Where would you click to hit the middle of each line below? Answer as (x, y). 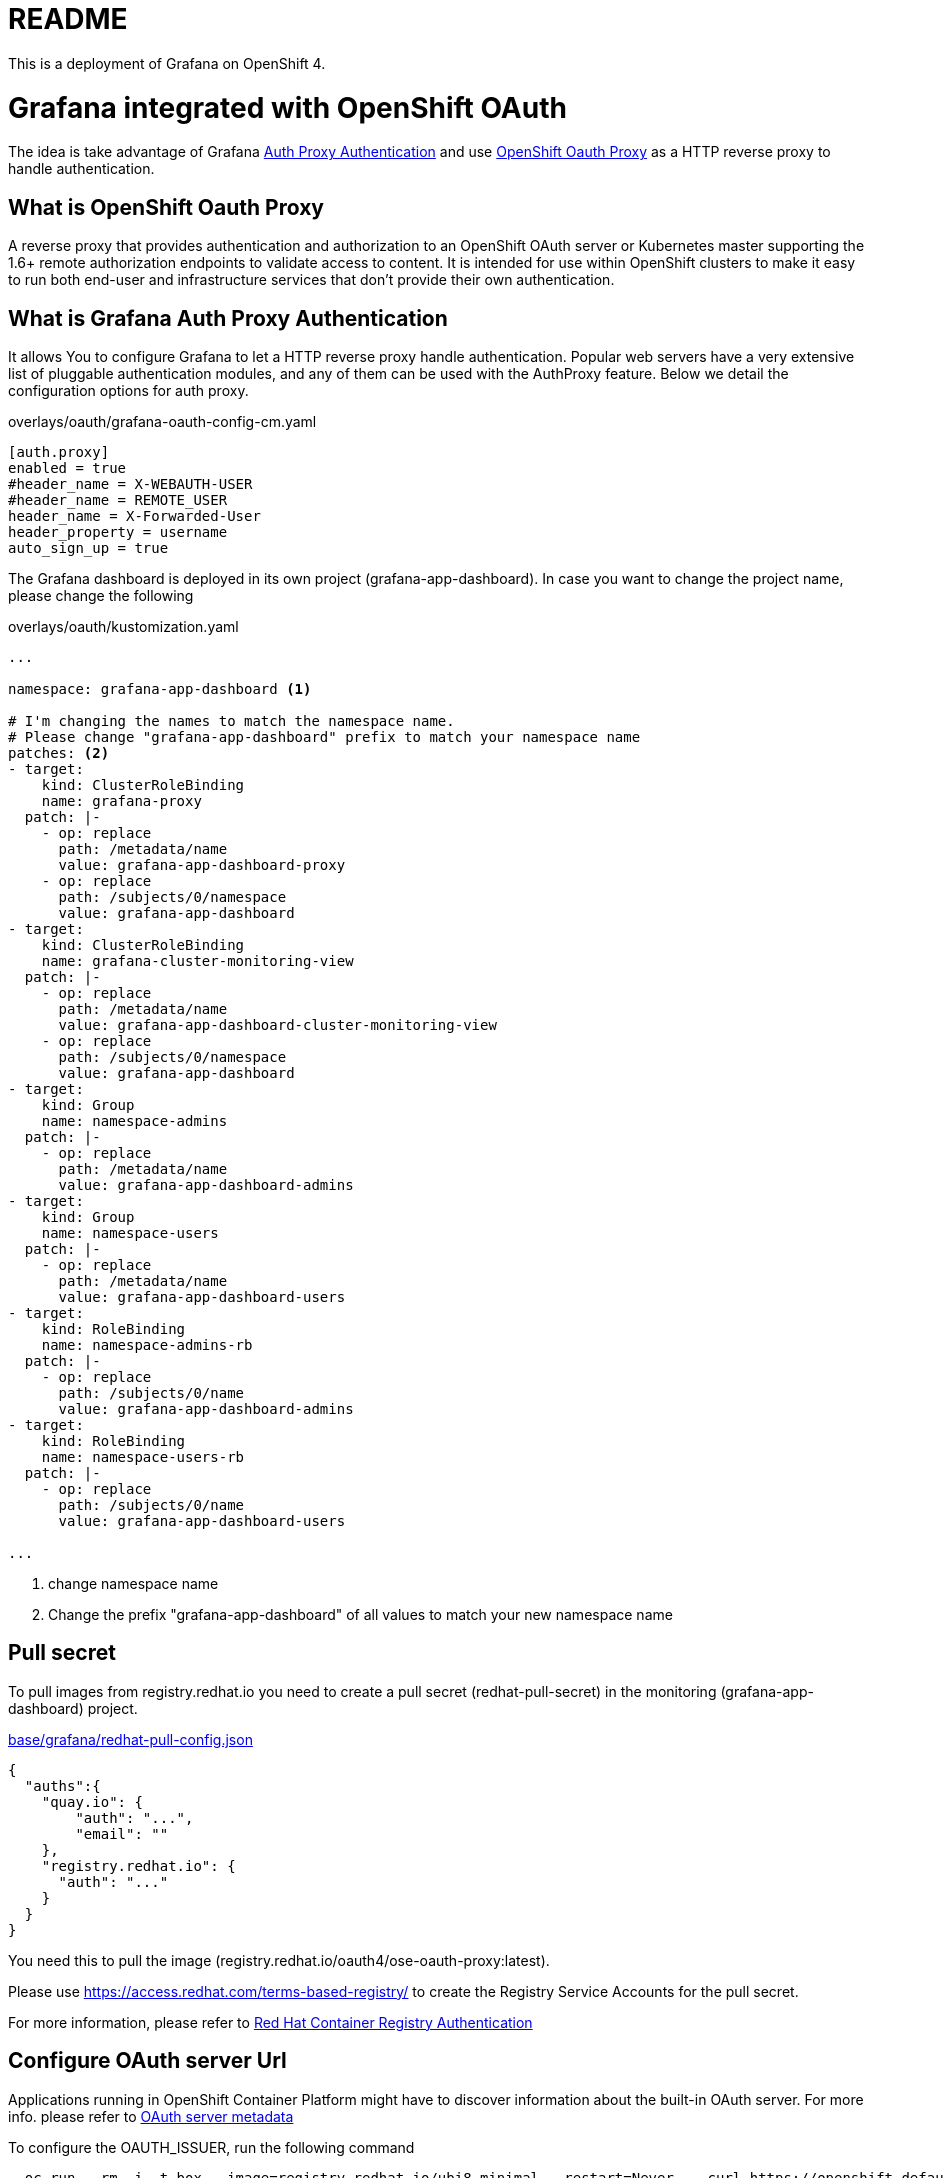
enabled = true (67, 467)
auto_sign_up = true (88, 547)
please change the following (101, 595)
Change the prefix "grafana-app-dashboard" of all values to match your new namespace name (360, 1614)
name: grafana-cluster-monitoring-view (197, 960)
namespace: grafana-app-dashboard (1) (160, 688)
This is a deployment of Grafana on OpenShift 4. (167, 63)
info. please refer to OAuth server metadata (151, 2116)
